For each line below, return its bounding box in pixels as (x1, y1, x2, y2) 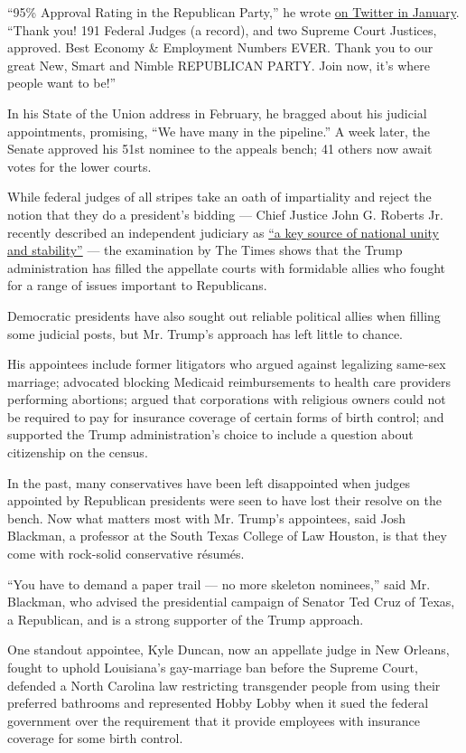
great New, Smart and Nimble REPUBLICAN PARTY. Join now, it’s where (7, 55, 431, 74)
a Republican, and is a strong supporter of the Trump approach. (7, 609, 364, 628)
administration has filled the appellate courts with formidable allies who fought (7, 258, 446, 277)
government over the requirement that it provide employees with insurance (7, 711, 420, 729)
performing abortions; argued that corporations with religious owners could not (7, 390, 446, 409)
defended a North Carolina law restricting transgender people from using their (7, 675, 441, 694)
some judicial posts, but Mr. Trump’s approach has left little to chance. (7, 324, 404, 343)
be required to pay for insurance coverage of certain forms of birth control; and (7, 407, 444, 426)
